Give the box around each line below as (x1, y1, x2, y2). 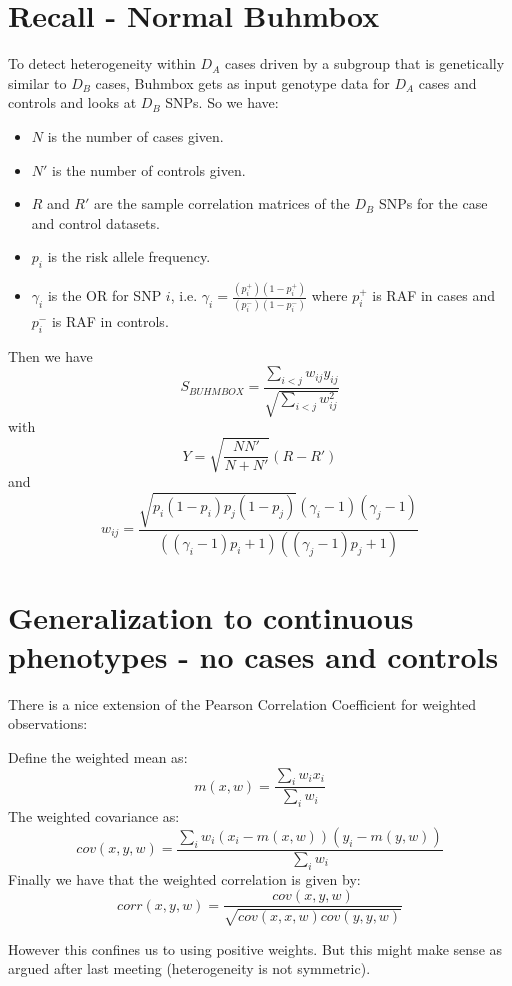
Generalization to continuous (8, 596, 414, 637)
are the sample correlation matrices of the (94, 193, 350, 214)
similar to (8, 72, 67, 93)
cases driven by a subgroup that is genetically (224, 53, 505, 74)
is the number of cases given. (47, 125, 224, 146)
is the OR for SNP (47, 285, 162, 306)
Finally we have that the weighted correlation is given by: (8, 868, 361, 889)
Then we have (8, 345, 93, 366)
